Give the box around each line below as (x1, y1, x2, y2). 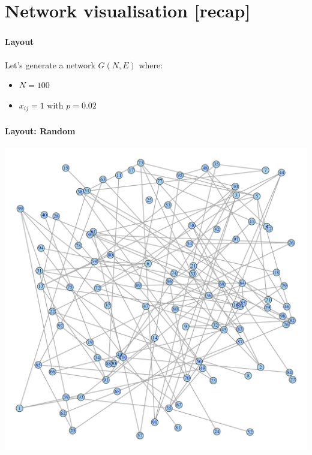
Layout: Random (5, 125, 76, 137)
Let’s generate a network (5, 58, 95, 71)
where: (139, 58, 163, 71)
